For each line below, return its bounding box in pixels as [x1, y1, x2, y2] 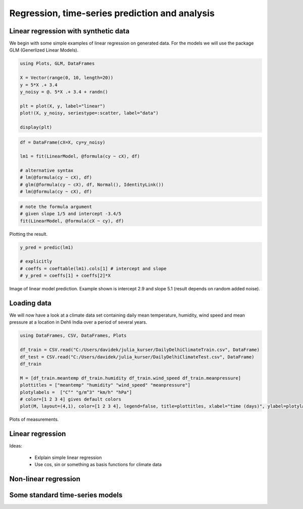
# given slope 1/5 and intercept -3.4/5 [20, 211, 121, 217]
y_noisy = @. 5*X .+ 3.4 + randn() [20, 89, 108, 94]
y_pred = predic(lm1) [20, 244, 74, 250]
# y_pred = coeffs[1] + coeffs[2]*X [20, 273, 111, 279]
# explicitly [20, 259, 53, 265]
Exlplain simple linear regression [34, 454, 102, 461]
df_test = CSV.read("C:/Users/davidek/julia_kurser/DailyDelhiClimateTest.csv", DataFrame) [20, 354, 255, 360]
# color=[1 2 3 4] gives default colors [20, 396, 121, 402]
